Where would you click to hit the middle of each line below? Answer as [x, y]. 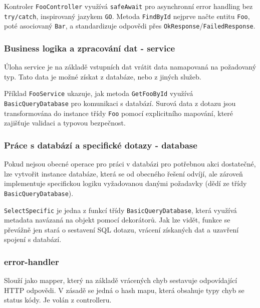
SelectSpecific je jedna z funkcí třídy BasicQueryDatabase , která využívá [120, 210]
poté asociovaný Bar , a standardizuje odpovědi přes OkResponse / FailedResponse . [130, 26]
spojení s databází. [33, 239]
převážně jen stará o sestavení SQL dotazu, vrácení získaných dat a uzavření [121, 229]
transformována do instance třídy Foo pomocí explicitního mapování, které [119, 113]
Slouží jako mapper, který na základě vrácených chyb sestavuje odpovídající [121, 280]
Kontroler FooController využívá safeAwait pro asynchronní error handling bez [128, 6]
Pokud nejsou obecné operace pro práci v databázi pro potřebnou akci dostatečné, [130, 164]
